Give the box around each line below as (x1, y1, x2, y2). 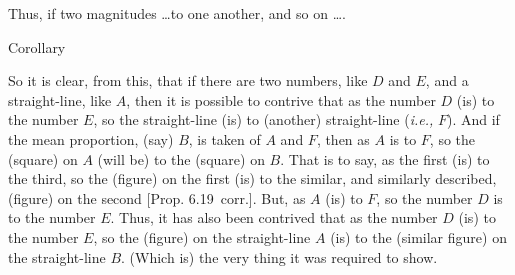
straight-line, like (8, 89, 112, 110)
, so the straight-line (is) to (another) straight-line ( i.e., (93, 109, 434, 130)
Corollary (8, 36, 66, 57)
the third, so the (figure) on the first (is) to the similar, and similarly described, (8, 168, 497, 189)
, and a (425, 70, 469, 91)
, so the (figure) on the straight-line (93, 226, 311, 247)
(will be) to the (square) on (97, 148, 265, 169)
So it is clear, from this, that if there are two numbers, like (8, 70, 368, 91)
